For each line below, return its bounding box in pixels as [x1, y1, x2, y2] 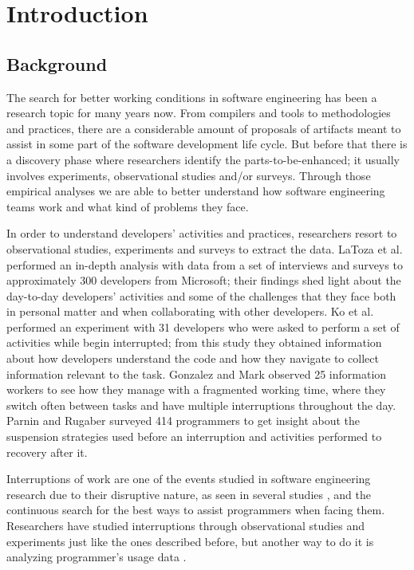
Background [6, 51, 108, 76]
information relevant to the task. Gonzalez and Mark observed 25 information [6, 365, 387, 382]
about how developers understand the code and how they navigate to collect [6, 350, 379, 367]
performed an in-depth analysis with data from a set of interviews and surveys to [6, 256, 403, 273]
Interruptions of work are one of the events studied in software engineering [6, 470, 371, 487]
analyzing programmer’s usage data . [6, 548, 187, 565]
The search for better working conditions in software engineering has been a [6, 88, 377, 105]
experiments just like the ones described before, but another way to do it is [6, 533, 374, 549]
